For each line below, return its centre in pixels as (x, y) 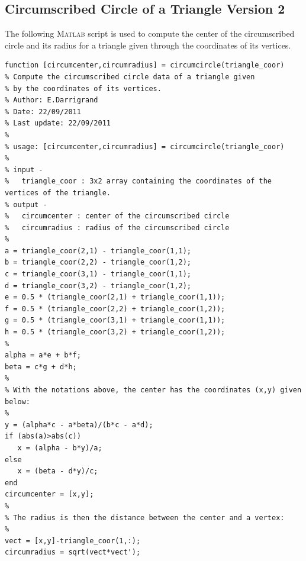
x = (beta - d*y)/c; (58, 471)
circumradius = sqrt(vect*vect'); (73, 552)
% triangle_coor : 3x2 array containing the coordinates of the (138, 181)
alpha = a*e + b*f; (43, 355)
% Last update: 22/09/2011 (58, 123)
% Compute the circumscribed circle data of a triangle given (130, 77)
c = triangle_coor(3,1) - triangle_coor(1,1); (98, 274)
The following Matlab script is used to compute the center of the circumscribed (150, 33)
